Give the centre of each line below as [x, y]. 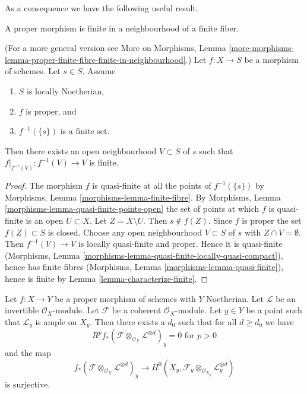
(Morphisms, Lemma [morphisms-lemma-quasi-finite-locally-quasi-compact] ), [144, 255]
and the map [28, 352]
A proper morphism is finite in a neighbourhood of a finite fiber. [122, 28]
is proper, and [51, 111]
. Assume [99, 71]
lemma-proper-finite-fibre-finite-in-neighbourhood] [95, 59]
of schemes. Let [33, 71]
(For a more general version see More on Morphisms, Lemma [115, 48]
